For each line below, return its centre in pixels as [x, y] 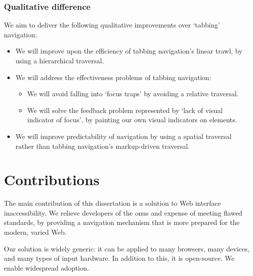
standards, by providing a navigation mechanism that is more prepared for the [122, 222]
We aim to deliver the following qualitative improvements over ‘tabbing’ [112, 25]
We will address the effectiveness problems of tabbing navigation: [113, 77]
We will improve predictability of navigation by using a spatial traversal [124, 136]
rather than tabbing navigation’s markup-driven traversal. [102, 146]
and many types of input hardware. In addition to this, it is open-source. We [119, 258]
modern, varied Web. [35, 232]
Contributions [52, 179]
